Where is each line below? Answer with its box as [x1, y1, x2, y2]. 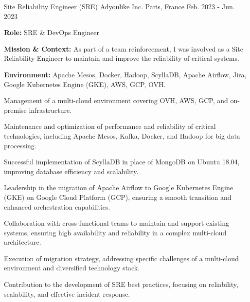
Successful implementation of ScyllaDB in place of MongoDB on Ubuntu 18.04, [4, 157, 240, 167]
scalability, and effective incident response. [4, 288, 130, 299]
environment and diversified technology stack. [4, 263, 140, 273]
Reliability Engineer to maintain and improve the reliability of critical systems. [4, 53, 239, 63]
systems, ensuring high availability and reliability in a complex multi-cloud [4, 227, 227, 237]
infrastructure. [29, 105, 72, 115]
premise [4, 105, 27, 115]
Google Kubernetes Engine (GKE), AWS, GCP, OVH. [4, 79, 166, 89]
